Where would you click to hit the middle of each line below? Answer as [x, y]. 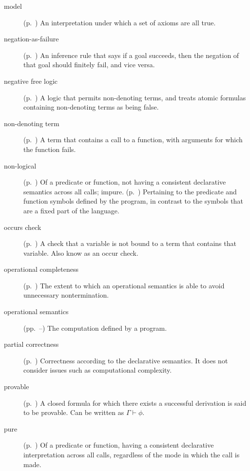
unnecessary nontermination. [66, 295]
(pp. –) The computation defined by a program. [95, 328]
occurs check [23, 227]
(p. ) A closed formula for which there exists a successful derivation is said [135, 403]
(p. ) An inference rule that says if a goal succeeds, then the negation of [131, 55]
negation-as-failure [31, 39]
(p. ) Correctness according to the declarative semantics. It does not [126, 360]
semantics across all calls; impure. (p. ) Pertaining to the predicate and [130, 191]
